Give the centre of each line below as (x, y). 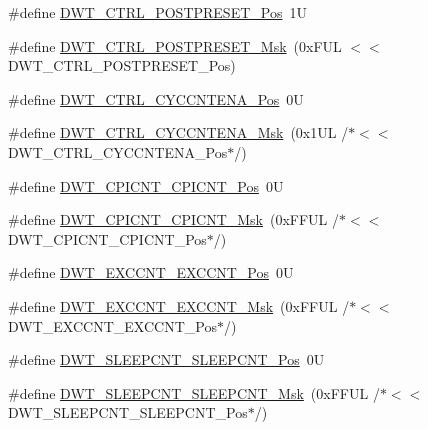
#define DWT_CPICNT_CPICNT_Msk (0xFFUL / (174, 219)
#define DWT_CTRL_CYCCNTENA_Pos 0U (156, 98)
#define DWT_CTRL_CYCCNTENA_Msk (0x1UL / (178, 132)
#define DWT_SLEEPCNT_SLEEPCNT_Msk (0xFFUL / (194, 392)
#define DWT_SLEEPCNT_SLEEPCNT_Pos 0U (166, 359)
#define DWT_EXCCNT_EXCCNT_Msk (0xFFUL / (179, 305)
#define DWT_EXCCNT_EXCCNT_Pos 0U (151, 272)
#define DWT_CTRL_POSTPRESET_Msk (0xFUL (175, 45)
